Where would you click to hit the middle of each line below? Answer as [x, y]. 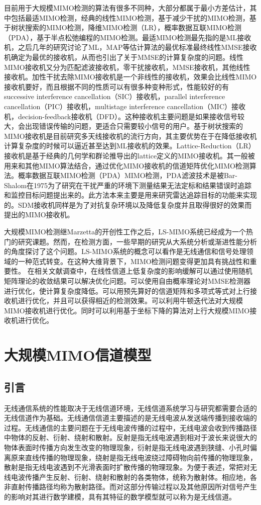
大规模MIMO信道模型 [78, 355]
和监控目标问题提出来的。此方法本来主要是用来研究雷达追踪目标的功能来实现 [130, 195]
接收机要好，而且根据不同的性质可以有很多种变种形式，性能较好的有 [116, 86]
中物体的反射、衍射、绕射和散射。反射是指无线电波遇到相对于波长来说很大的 [130, 437]
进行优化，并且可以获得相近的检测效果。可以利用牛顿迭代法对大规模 [130, 301]
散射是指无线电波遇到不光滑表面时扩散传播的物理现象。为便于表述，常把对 [127, 467]
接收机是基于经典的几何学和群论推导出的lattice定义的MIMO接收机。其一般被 [129, 155]
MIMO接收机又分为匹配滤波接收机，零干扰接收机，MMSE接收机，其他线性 [127, 67]
